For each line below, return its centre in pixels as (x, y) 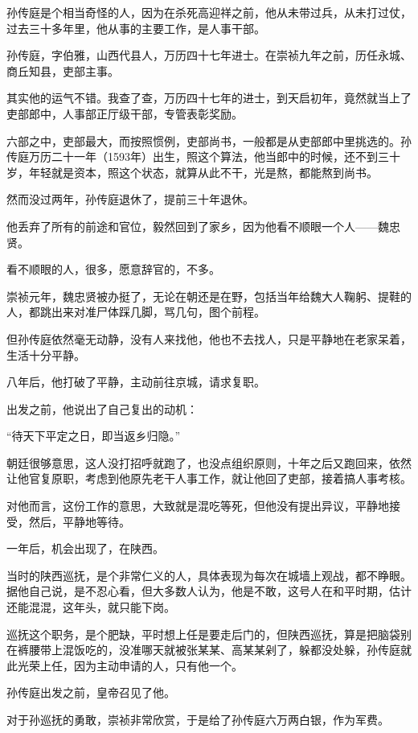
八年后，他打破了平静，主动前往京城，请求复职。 (136, 382)
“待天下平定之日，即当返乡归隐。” (94, 436)
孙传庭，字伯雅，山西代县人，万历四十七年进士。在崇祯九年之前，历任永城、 (209, 55)
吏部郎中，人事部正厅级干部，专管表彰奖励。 (125, 113)
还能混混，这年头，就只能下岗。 (91, 607)
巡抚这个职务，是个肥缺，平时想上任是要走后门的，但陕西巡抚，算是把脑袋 (203, 634)
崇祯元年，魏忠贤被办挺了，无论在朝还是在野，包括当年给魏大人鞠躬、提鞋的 (209, 296)
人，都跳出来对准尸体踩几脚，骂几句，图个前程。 (136, 312)
